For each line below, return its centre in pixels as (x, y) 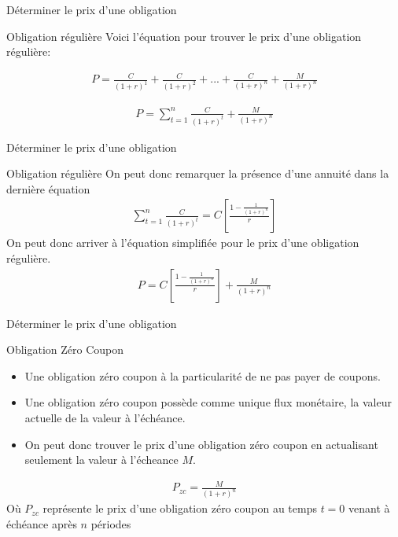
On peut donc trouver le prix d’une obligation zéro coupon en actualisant (201, 444)
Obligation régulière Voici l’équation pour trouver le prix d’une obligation (184, 36)
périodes (111, 523)
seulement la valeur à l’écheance (101, 460)
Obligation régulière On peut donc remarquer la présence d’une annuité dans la (198, 173)
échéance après (42, 523)
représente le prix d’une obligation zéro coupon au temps (180, 508)
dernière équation (48, 188)
